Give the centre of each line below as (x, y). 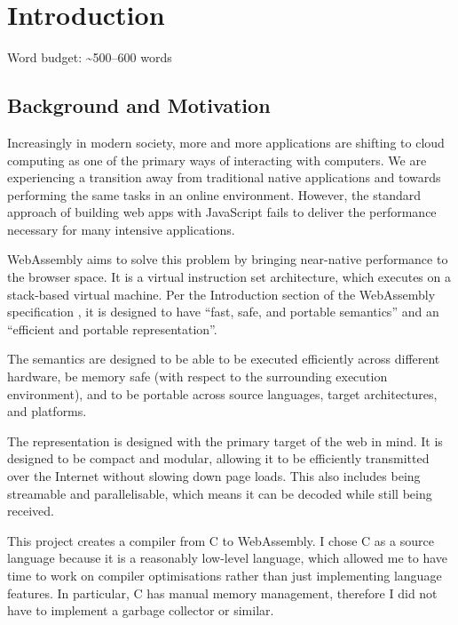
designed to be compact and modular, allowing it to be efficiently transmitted (218, 458)
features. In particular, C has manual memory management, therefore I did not (222, 593)
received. (31, 511)
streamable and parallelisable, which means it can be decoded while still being (220, 493)
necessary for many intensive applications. (121, 229)
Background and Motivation (139, 105)
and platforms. (47, 411)
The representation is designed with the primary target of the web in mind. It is (225, 441)
